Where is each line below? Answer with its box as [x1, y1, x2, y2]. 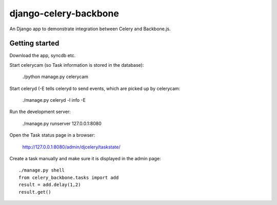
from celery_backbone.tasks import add [18, 175, 119, 180]
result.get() [18, 189, 51, 195]
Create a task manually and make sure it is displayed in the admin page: [9, 155, 161, 161]
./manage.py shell [18, 167, 65, 173]
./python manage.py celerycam [22, 73, 89, 80]
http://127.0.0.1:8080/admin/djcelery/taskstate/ [22, 144, 121, 150]
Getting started [9, 39, 60, 48]
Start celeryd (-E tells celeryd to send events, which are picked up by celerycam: [9, 85, 181, 91]
